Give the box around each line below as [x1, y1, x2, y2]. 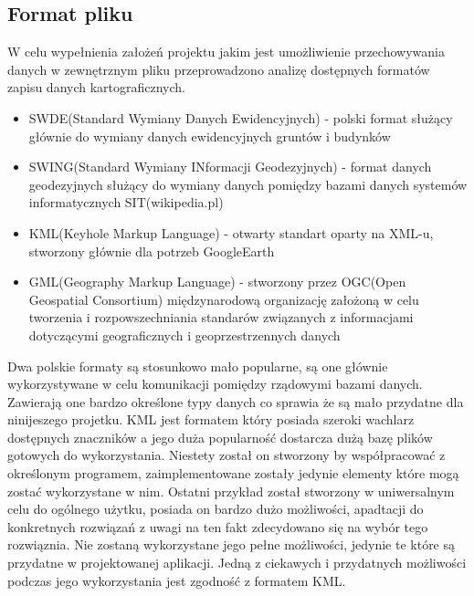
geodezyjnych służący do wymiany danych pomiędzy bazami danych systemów [28, 174, 468, 193]
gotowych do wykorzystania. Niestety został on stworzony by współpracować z [7, 445, 446, 465]
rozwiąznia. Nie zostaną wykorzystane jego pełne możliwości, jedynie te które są [7, 535, 456, 554]
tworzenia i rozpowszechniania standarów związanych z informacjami [28, 308, 414, 327]
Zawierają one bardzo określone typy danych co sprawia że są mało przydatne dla [7, 392, 464, 411]
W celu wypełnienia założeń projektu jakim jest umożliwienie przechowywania [7, 42, 445, 61]
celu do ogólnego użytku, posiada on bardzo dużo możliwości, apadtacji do [7, 499, 424, 518]
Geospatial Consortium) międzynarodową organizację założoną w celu [28, 289, 419, 308]
